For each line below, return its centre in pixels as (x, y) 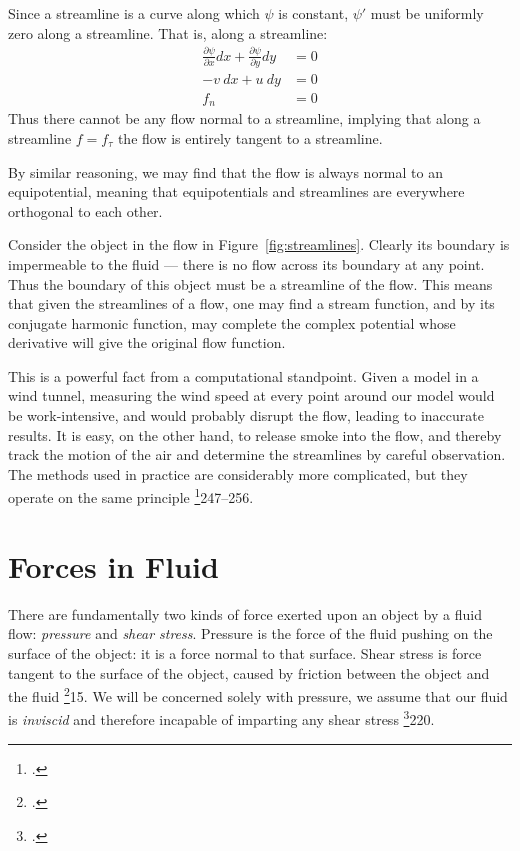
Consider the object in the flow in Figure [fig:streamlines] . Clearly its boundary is (259, 244)
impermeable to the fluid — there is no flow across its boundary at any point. (246, 263)
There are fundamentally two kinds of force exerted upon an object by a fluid (245, 613)
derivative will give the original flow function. (147, 342)
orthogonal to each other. (85, 210)
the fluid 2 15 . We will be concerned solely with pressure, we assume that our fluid (258, 694)
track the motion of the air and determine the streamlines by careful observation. (257, 454)
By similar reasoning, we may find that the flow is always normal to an (225, 171)
